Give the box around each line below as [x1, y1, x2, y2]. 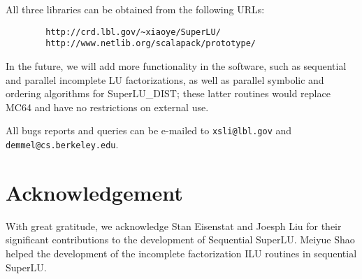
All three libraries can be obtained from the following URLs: [6, 2, 265, 16]
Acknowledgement [6, 178, 183, 206]
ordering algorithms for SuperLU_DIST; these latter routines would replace [6, 86, 331, 101]
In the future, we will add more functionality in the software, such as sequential [6, 58, 347, 73]
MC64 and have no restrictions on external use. [6, 99, 209, 114]
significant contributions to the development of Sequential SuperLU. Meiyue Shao [6, 232, 355, 247]
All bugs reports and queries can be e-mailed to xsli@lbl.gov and [6, 123, 292, 138]
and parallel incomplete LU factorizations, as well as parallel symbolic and [6, 72, 324, 87]
